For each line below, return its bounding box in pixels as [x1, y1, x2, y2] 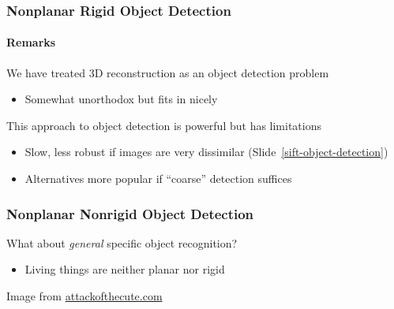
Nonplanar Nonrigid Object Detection [6, 203, 254, 223]
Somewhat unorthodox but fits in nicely [24, 91, 218, 107]
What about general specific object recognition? [6, 234, 238, 251]
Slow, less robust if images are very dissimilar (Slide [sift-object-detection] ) [24, 143, 388, 160]
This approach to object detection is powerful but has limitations [6, 117, 322, 133]
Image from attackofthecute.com [6, 288, 163, 304]
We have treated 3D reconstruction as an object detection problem [6, 64, 329, 80]
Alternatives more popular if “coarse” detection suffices [24, 170, 292, 187]
